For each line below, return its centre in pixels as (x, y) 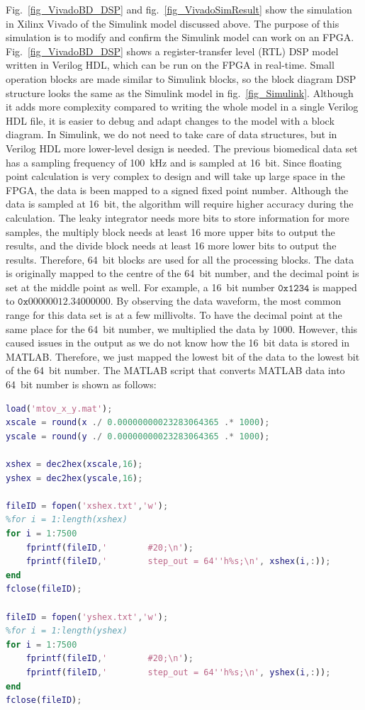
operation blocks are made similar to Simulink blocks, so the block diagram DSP (181, 78)
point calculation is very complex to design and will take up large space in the (175, 176)
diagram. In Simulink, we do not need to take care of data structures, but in (172, 134)
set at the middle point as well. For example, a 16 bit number (140, 287)
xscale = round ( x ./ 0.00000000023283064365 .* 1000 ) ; (138, 423)
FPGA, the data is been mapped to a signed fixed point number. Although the (177, 190)
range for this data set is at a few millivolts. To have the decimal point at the (174, 315)
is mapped (335, 287)
